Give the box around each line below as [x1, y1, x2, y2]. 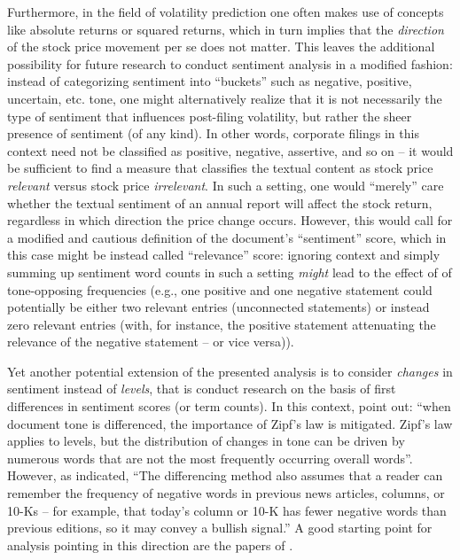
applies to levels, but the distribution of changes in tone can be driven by [7, 432, 405, 450]
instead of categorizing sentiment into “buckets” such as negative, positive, [7, 72, 412, 90]
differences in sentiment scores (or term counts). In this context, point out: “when [7, 397, 451, 416]
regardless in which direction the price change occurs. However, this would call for [7, 211, 453, 229]
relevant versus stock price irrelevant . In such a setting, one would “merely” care [7, 175, 444, 194]
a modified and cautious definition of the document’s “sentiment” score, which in [7, 228, 447, 246]
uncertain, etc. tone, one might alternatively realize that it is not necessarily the [7, 89, 442, 107]
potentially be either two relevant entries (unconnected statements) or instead [7, 298, 430, 316]
